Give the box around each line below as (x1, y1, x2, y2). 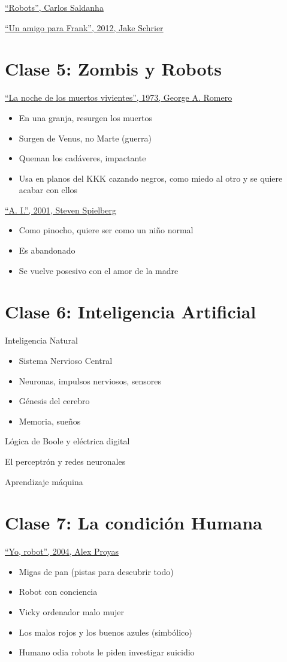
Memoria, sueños (19, 414, 81, 427)
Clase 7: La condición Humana (5, 510, 262, 535)
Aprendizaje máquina (5, 475, 83, 488)
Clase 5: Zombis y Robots (5, 56, 222, 81)
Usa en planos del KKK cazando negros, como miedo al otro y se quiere (19, 171, 283, 184)
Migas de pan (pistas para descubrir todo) (19, 565, 174, 577)
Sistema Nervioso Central (19, 354, 113, 366)
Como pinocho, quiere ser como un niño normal (19, 224, 194, 236)
